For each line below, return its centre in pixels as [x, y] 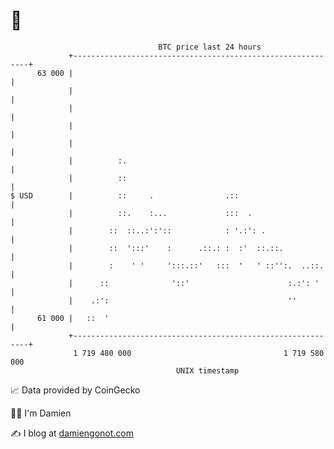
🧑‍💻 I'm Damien [41, 413]
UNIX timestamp [207, 370]
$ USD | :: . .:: [125, 195]
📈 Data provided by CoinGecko [75, 390]
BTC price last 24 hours [210, 47]
